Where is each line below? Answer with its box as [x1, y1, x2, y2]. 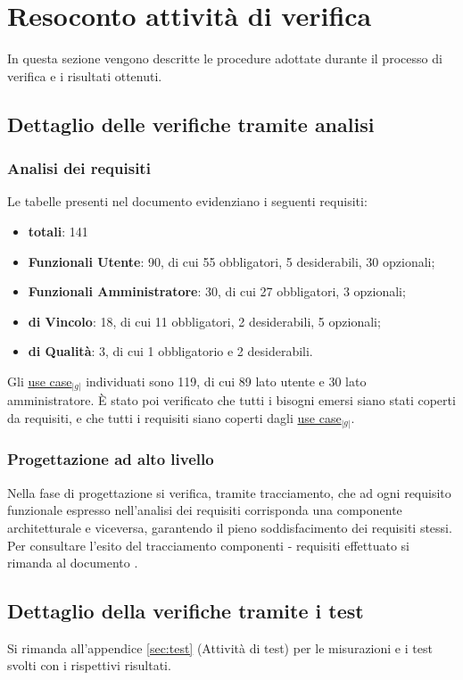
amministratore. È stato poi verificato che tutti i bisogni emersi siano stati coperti [7, 391, 456, 410]
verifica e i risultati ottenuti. [7, 66, 162, 85]
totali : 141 [28, 221, 88, 240]
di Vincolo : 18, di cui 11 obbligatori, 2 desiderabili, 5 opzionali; [28, 311, 381, 330]
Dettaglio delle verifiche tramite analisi [7, 110, 375, 137]
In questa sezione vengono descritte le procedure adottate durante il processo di [7, 49, 442, 68]
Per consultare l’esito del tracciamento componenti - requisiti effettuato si [7, 535, 409, 554]
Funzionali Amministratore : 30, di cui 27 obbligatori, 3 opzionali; [28, 282, 406, 301]
